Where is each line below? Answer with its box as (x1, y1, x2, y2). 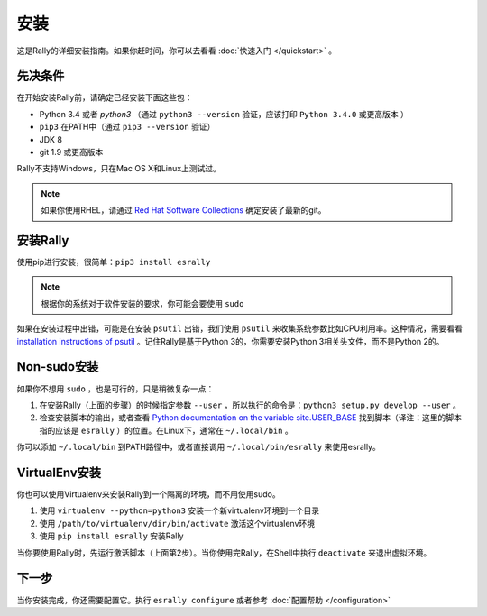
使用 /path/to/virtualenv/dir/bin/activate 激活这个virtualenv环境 (39, 518, 316, 529)
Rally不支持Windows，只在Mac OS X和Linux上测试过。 (16, 163, 221, 174)
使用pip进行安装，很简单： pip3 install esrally (16, 257, 211, 268)
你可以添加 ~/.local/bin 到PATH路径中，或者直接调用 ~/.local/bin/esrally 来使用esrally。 (16, 442, 381, 453)
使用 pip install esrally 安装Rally (39, 530, 184, 541)
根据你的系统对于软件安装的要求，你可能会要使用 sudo (41, 298, 244, 308)
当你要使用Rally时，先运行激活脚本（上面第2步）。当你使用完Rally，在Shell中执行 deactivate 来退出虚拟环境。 (16, 547, 432, 558)
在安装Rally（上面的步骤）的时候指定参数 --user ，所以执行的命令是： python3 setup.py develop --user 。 (39, 400, 462, 410)
